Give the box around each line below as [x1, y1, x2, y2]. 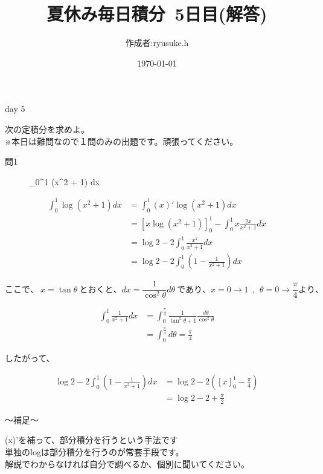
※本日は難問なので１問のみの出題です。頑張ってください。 [5, 134, 238, 147]
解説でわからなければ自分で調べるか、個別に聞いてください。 [5, 457, 249, 470]
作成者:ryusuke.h [125, 36, 189, 49]
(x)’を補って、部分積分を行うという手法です [5, 433, 178, 446]
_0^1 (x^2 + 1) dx [29, 175, 100, 188]
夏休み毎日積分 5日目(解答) [46, 1, 267, 26]
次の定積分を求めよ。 [5, 122, 89, 135]
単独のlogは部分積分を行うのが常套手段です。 [5, 446, 184, 458]
